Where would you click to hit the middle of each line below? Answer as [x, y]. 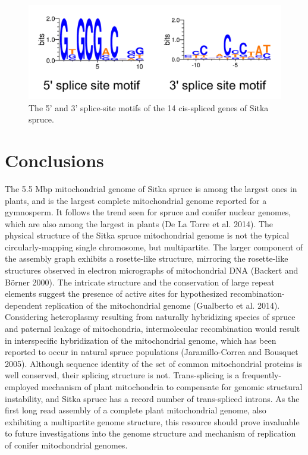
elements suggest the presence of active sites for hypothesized [116, 294]
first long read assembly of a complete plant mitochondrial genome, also [136, 410]
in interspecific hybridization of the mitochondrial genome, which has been [141, 340]
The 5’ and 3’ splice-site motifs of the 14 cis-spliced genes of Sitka [149, 107]
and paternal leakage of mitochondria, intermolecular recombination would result [153, 329]
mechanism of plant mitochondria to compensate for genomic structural [172, 387]
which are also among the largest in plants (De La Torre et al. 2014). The [139, 223]
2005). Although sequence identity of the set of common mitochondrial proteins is [154, 363]
